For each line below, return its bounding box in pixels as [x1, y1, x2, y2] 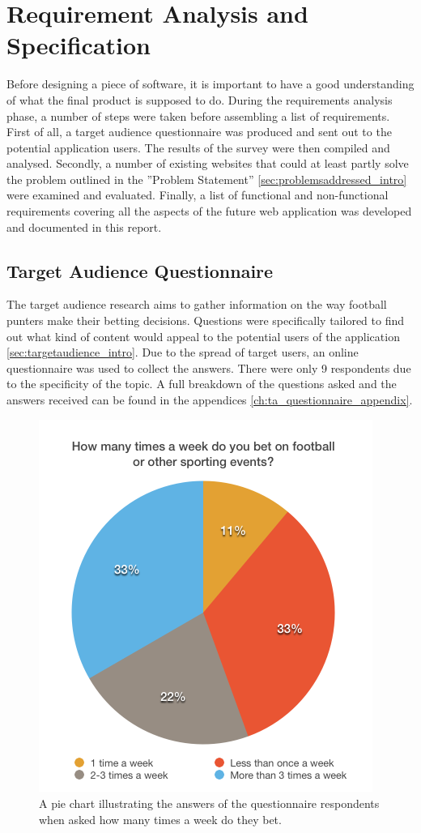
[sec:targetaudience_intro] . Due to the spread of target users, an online [6, 344, 359, 361]
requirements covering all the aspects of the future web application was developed [6, 203, 412, 220]
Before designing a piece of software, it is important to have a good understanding [6, 75, 415, 92]
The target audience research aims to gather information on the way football [6, 296, 387, 313]
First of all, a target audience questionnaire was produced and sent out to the [6, 123, 392, 140]
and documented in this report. [6, 218, 162, 235]
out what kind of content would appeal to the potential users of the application [6, 327, 400, 344]
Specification [6, 28, 151, 62]
